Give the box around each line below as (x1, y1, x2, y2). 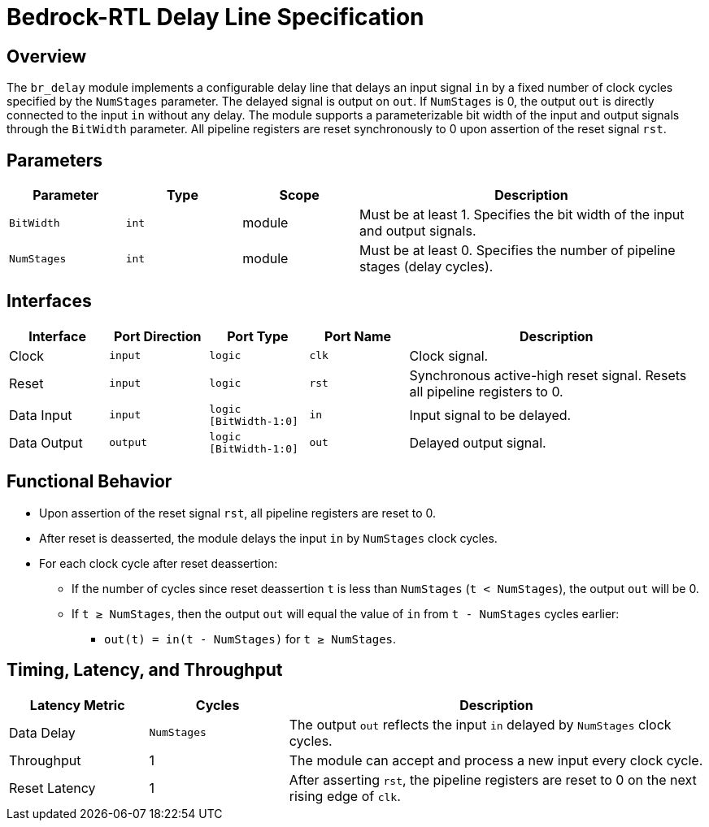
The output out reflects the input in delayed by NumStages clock (289, 716, 672, 733)
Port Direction (113, 327, 202, 344)
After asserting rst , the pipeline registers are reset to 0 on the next (289, 771, 697, 788)
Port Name (324, 327, 392, 344)
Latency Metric (29, 696, 125, 713)
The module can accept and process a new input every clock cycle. (289, 751, 703, 769)
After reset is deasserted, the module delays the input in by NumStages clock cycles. (39, 530, 498, 545)
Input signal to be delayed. (409, 406, 572, 423)
